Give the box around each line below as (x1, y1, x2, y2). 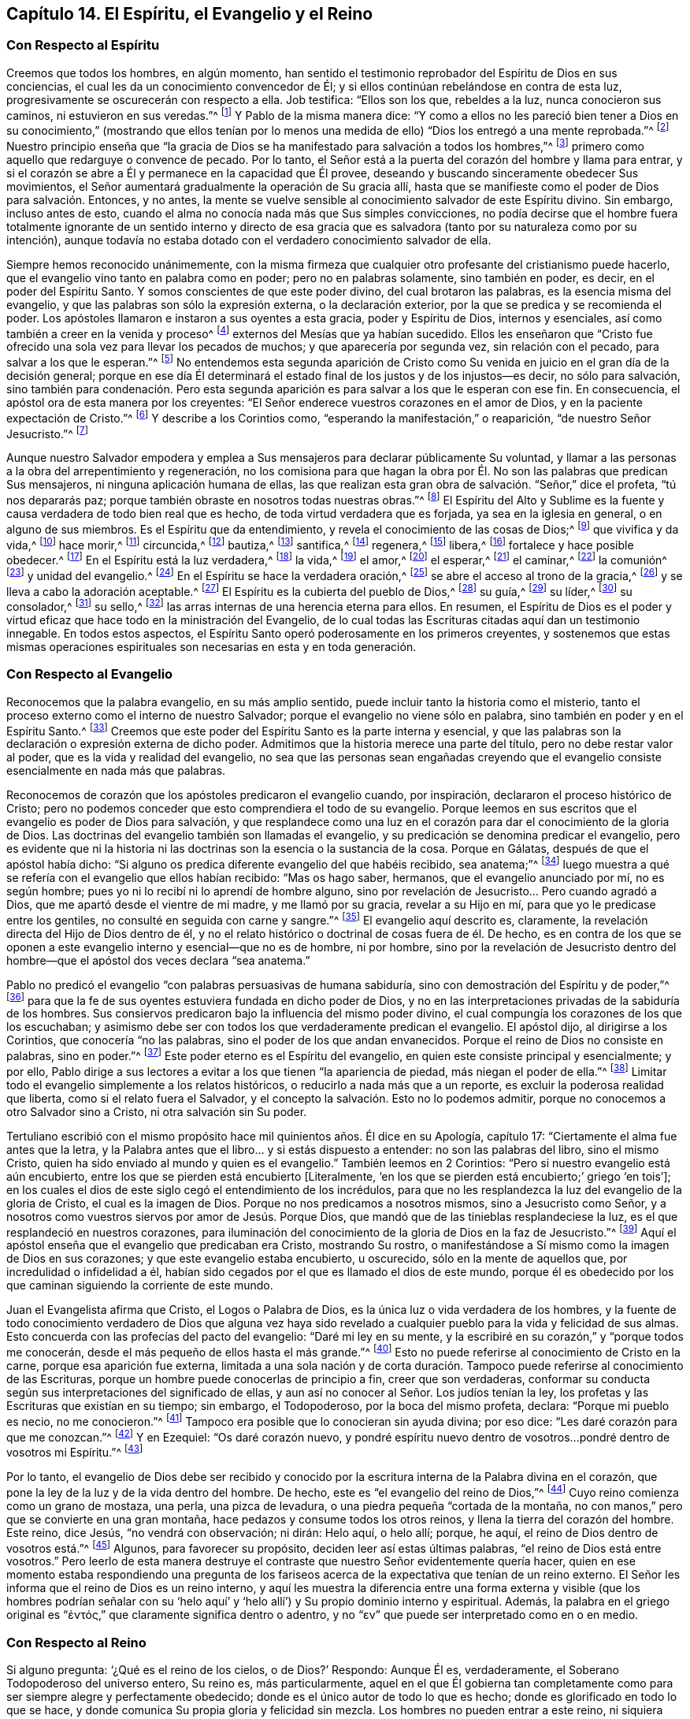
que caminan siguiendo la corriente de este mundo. (6, 1278, 273, 1293)
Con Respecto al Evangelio (6, 666, 173, 683)
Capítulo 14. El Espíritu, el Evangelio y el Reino (6, 4, 373, 24)
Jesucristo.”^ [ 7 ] (6, 424, 88, 441)
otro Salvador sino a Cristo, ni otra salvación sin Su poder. (6, 1104, 307, 1118)
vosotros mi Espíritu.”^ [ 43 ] (6, 1443, 143, 1459)
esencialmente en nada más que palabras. (6, 764, 226, 778)
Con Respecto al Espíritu (6, 37, 160, 54)
